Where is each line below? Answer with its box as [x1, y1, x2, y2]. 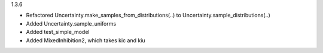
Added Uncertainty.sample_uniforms [26, 20, 117, 27]
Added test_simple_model [26, 29, 90, 36]
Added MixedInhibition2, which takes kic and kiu [26, 36, 146, 44]
